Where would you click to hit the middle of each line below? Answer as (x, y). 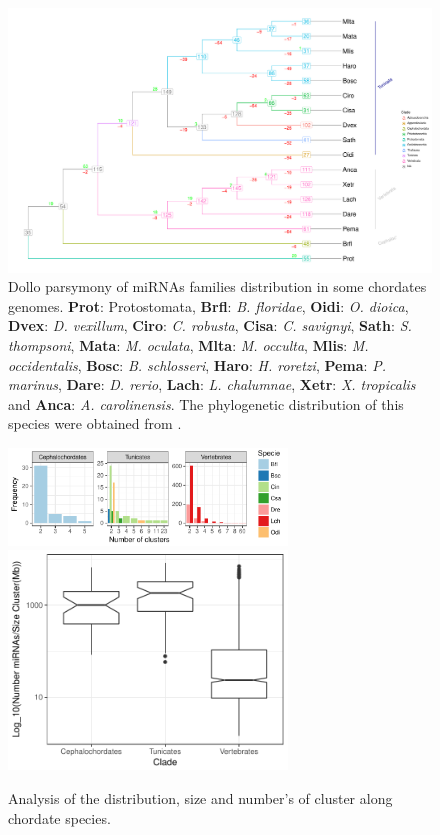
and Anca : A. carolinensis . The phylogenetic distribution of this (206, 403)
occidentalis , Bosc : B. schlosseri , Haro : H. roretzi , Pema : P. (197, 364)
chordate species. (59, 817)
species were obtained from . (95, 423)
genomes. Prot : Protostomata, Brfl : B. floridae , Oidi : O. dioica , (208, 305)
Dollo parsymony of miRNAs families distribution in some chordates (217, 286)
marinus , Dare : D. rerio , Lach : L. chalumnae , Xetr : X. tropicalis (212, 384)
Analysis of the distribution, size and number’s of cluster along (200, 798)
